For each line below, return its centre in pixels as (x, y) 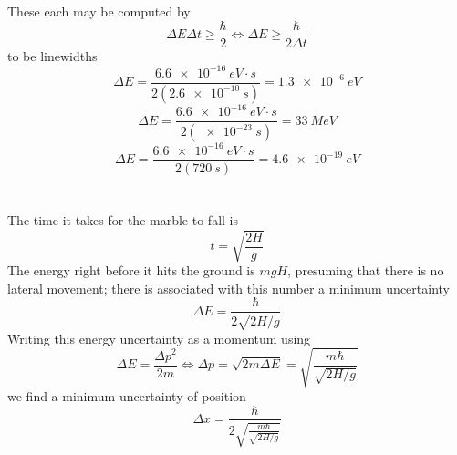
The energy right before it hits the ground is (131, 270)
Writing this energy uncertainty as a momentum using (159, 338)
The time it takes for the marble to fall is (123, 220)
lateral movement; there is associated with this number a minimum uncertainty (228, 288)
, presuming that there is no (366, 270)
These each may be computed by (99, 11)
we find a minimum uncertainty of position (127, 395)
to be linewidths (52, 55)
